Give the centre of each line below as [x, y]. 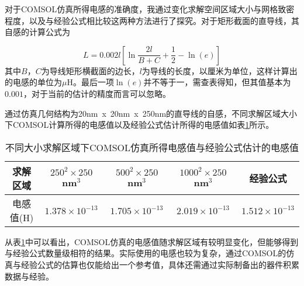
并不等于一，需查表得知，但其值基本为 [217, 82]
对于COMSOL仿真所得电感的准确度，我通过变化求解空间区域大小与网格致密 [150, 9]
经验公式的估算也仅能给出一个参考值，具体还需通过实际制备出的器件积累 [160, 264]
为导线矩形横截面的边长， [90, 70]
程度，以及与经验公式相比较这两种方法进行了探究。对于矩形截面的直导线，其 [152, 20]
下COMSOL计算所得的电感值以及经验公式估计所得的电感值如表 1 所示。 [139, 125]
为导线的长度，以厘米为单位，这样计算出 [220, 70]
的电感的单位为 [33, 82]
